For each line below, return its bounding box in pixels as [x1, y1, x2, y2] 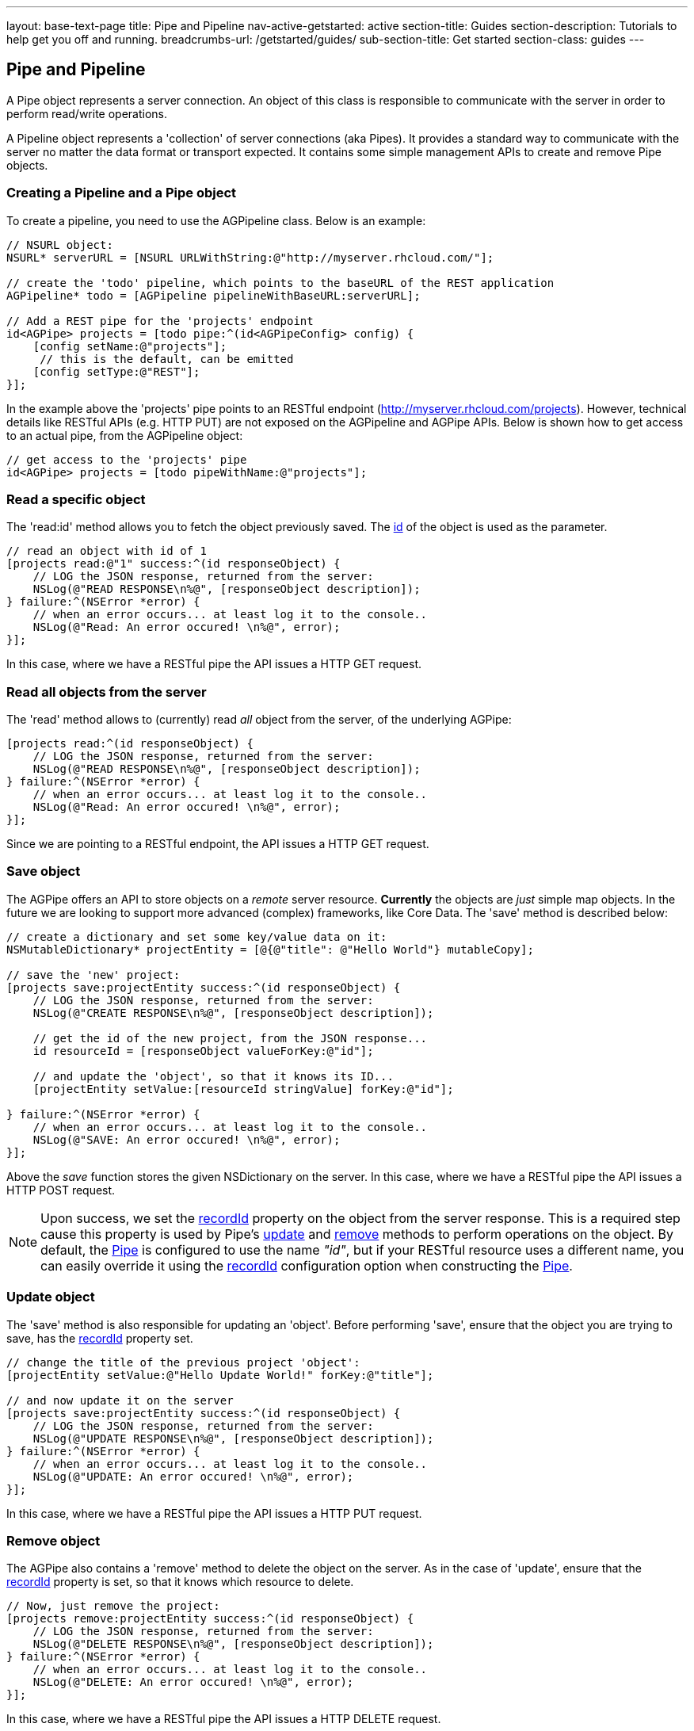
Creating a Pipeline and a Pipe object [6, 185, 237, 201]
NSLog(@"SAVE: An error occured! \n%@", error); [32, 1133, 341, 1146]
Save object [6, 863, 81, 880]
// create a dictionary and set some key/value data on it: [6, 930, 387, 943]
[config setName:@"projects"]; [32, 339, 227, 353]
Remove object [6, 1532, 101, 1549]
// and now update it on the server [6, 1393, 234, 1407]
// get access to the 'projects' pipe [6, 453, 247, 466]
